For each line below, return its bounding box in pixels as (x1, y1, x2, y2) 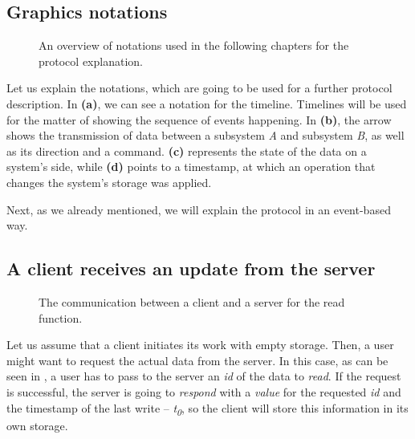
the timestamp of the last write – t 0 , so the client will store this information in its (6, 399, 409, 418)
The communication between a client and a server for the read (39, 293, 345, 310)
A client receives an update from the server (6, 256, 376, 281)
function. (39, 309, 83, 326)
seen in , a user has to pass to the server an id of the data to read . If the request (6, 368, 401, 384)
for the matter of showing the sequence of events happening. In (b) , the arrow (6, 111, 392, 128)
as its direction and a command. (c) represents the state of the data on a (6, 142, 367, 159)
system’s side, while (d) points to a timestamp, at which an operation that (6, 158, 376, 175)
